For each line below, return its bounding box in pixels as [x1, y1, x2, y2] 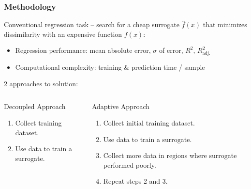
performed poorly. [103, 159, 156, 170]
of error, [159, 45, 183, 55]
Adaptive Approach [91, 101, 149, 111]
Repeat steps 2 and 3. [103, 176, 168, 186]
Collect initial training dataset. [103, 117, 195, 127]
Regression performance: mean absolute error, [15, 45, 151, 55]
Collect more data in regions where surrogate [103, 150, 237, 160]
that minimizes [203, 19, 247, 30]
